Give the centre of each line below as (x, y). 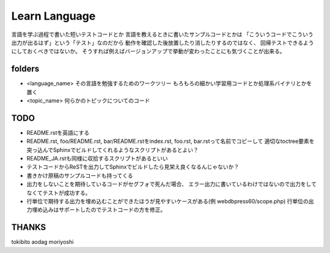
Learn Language (53, 16)
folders (25, 69)
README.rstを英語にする (58, 132)
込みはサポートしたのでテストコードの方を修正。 (104, 210)
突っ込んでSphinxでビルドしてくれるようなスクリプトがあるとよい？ (112, 149)
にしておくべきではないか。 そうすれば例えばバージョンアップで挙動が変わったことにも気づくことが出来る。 (148, 51)
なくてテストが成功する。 (59, 192)
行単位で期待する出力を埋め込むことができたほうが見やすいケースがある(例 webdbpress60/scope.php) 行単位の (167, 202)
